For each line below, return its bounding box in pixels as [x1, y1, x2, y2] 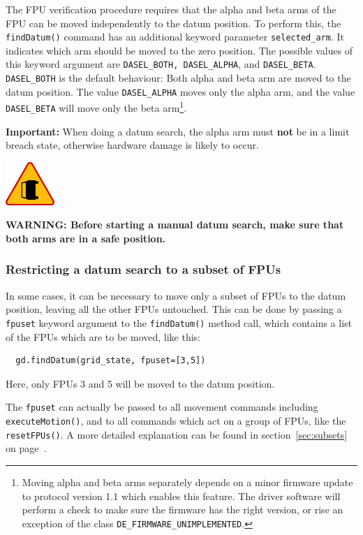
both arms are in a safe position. [6, 230, 166, 245]
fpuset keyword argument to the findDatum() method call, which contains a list [6, 315, 353, 330]
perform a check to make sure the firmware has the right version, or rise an [22, 502, 343, 517]
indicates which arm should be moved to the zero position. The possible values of [6, 43, 353, 57]
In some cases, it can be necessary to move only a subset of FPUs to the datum [6, 288, 346, 302]
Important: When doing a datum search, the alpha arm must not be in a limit [6, 124, 350, 138]
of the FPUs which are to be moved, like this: [6, 329, 201, 344]
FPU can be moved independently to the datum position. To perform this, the [6, 15, 341, 30]
